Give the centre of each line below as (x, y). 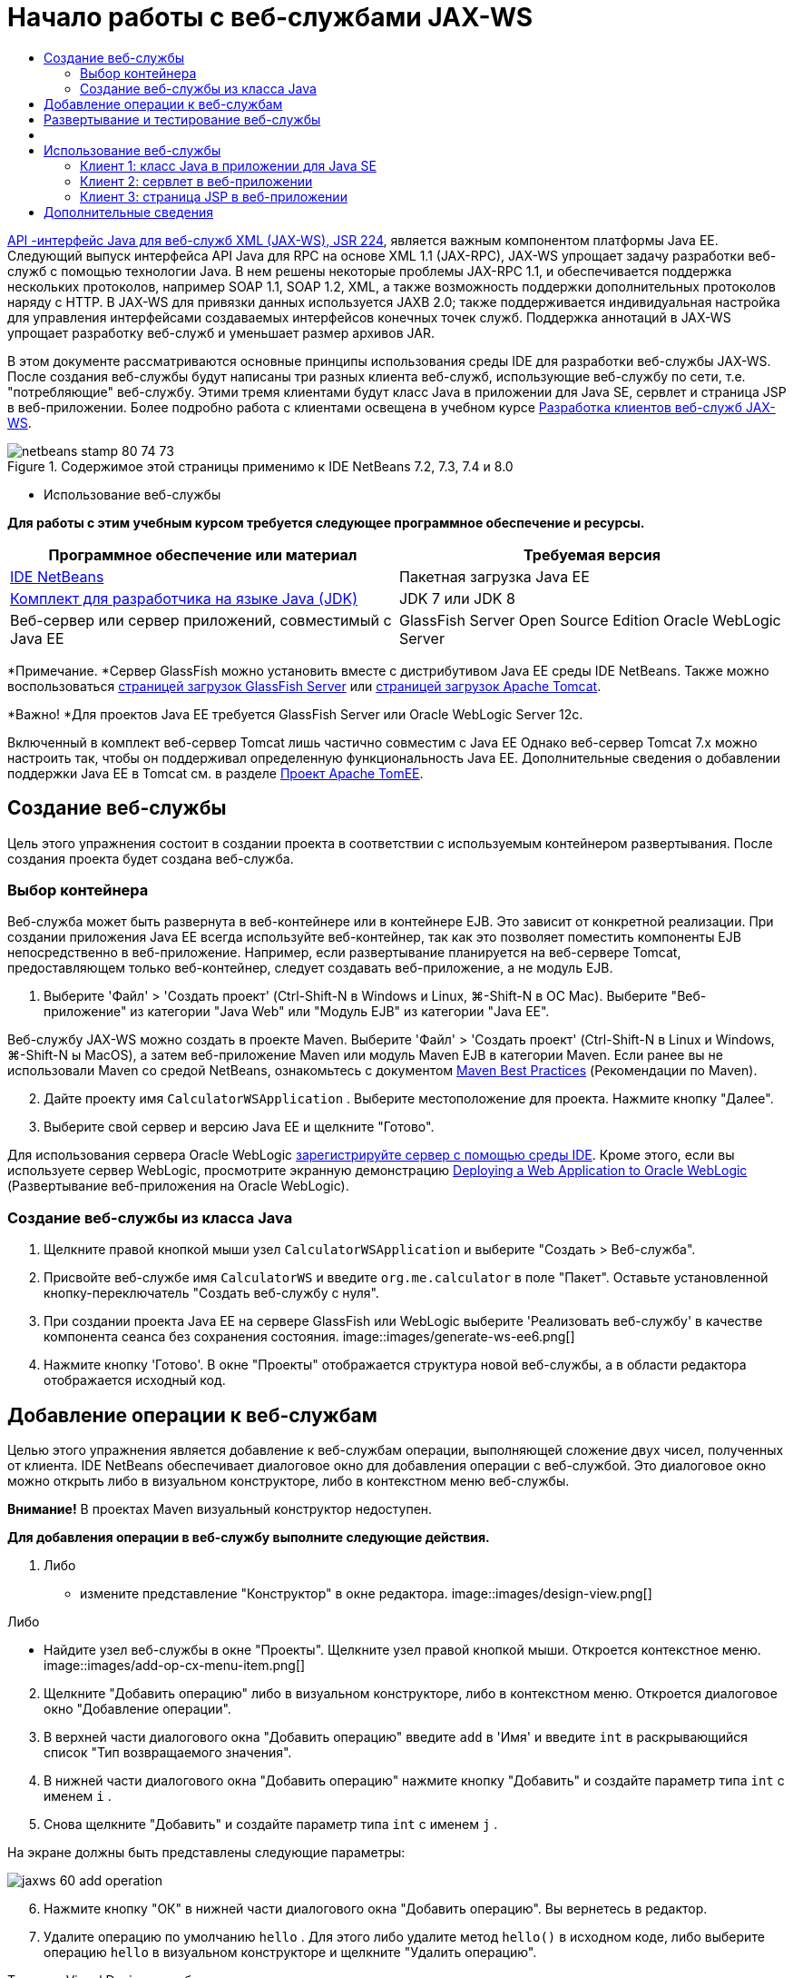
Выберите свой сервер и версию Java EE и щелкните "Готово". (239, 1127)
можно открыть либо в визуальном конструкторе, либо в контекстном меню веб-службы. (289, 1480)
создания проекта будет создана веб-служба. (151, 858)
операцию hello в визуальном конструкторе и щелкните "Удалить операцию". (290, 1952)
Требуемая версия (592, 554)
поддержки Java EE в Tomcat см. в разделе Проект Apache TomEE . (215, 773)
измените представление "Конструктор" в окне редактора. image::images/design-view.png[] (366, 1593)
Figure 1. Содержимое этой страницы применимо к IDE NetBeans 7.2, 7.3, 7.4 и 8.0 (260, 466)
